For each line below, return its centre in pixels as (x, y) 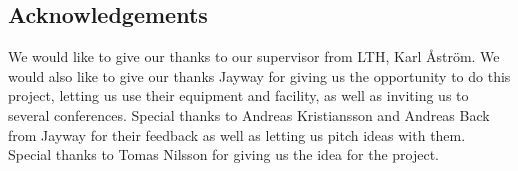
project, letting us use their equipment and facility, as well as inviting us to (238, 95)
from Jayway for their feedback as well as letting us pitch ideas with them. (237, 134)
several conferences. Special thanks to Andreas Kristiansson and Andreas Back (249, 114)
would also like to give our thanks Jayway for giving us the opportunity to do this (259, 75)
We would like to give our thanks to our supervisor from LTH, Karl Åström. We (254, 56)
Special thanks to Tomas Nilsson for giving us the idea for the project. (224, 154)
